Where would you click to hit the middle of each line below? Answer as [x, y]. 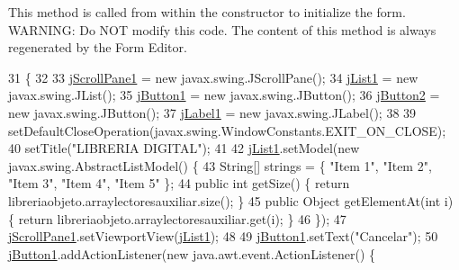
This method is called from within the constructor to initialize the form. [207, 12]
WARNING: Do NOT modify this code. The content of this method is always [222, 29]
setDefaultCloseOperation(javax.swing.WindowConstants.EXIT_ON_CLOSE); [227, 130]
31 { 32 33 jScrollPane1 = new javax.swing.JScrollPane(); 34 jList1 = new [213, 77]
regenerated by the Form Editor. [98, 47]
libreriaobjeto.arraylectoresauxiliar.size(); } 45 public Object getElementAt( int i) [231, 200]
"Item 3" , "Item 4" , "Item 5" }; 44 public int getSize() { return [179, 183]
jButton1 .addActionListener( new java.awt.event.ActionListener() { [192, 253]
